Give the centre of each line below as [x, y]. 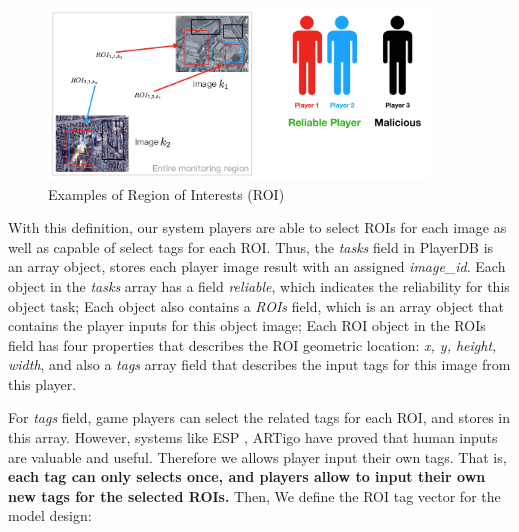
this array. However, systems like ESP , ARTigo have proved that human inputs [253, 437]
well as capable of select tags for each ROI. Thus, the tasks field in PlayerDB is [251, 246]
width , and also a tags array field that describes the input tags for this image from [259, 364]
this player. [42, 383]
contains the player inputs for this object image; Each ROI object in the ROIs [247, 325]
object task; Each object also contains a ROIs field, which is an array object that [256, 305]
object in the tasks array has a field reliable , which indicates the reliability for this [259, 285]
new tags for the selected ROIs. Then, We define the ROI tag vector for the [254, 495]
